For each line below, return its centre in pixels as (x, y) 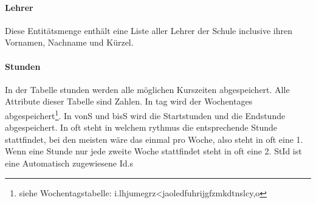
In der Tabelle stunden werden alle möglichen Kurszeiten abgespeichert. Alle (147, 89)
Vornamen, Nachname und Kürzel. (69, 42)
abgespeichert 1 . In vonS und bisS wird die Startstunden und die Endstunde (145, 114)
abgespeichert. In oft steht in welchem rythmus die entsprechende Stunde (141, 127)
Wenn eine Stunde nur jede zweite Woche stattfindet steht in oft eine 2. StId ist (153, 151)
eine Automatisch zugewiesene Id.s (69, 163)
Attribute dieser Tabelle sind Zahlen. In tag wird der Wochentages (129, 101)
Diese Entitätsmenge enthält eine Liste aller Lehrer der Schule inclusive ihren (149, 30)
